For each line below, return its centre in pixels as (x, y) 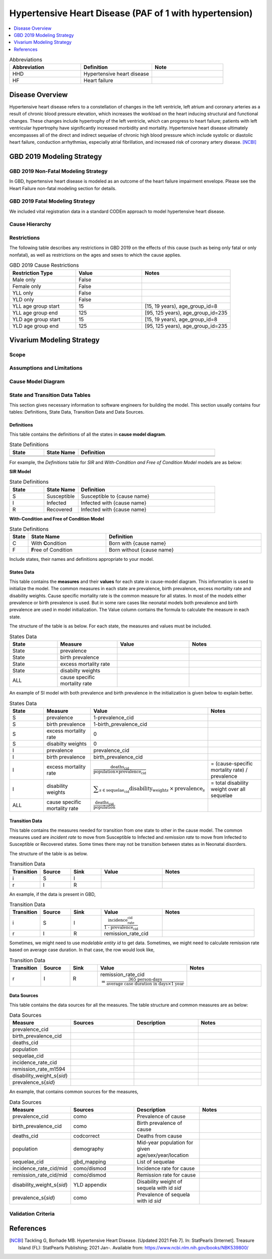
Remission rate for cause (166, 1175)
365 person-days (145, 979)
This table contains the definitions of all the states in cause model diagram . (88, 434)
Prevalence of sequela (163, 1194)
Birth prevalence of (159, 1123)
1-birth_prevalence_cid (120, 724)
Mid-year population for (165, 1142)
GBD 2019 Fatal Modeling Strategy (52, 201)
